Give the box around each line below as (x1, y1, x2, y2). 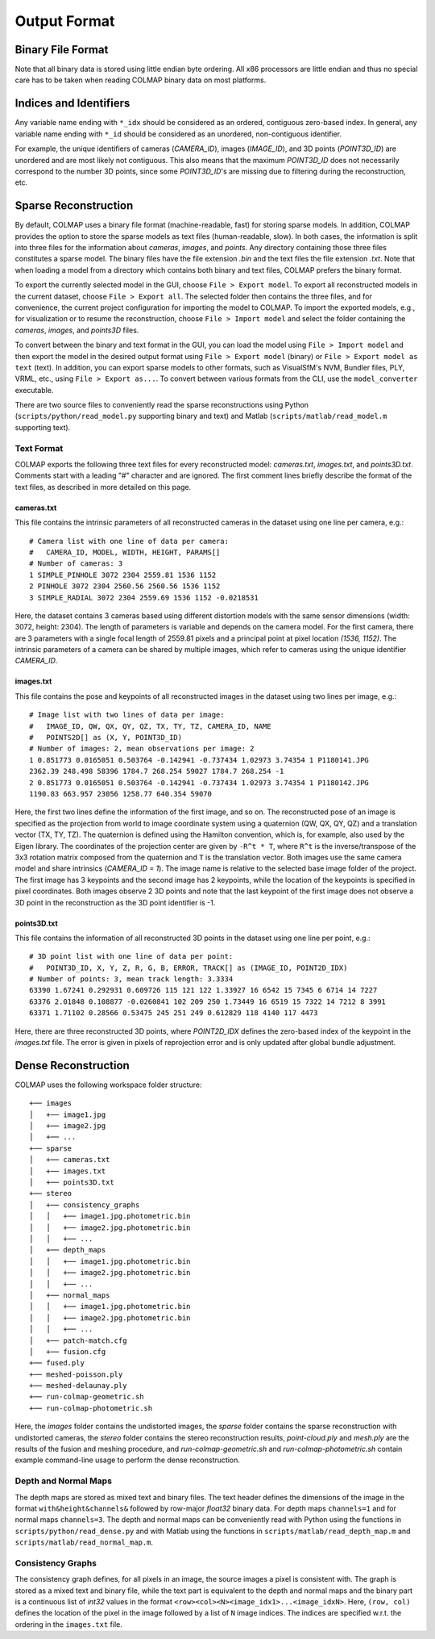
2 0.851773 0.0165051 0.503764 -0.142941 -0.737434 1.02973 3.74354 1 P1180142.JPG (29, 778, 370, 787)
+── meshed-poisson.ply (29, 1369, 123, 1379)
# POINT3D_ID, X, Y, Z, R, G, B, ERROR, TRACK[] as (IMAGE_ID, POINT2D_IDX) (29, 963, 348, 972)
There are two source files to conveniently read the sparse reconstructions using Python (14, 400, 309, 410)
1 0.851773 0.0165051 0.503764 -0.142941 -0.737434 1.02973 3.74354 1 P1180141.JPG (29, 755, 370, 764)
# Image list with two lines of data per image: (29, 710, 225, 720)
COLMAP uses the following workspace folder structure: (14, 1080, 202, 1089)
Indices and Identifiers (14, 97, 130, 111)
